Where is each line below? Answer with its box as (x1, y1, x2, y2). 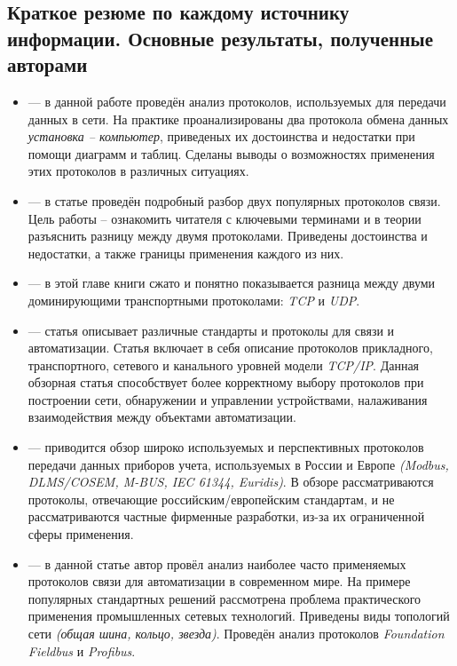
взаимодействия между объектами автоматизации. (28, 408, 296, 426)
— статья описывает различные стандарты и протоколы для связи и (28, 321, 395, 339)
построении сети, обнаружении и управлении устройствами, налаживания (28, 390, 428, 408)
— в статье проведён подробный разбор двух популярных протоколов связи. (28, 191, 441, 210)
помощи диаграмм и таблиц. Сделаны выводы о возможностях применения (28, 144, 435, 163)
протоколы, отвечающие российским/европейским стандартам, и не (28, 489, 395, 508)
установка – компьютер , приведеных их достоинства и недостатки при (28, 127, 415, 146)
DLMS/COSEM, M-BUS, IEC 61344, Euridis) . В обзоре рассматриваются (28, 472, 434, 491)
